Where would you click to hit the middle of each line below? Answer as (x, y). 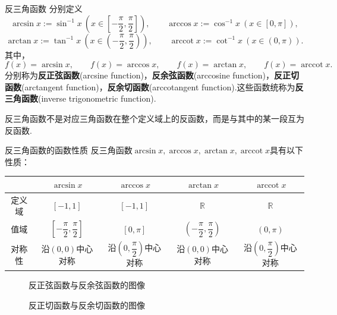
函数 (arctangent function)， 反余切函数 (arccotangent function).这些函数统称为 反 (154, 86)
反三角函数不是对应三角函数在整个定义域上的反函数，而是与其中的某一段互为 (155, 118)
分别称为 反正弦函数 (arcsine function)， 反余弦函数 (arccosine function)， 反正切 (152, 75)
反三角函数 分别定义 (44, 8)
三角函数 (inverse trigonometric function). (81, 98)
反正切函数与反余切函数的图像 (87, 305)
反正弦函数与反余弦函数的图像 (87, 285)
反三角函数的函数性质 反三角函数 (69, 150)
